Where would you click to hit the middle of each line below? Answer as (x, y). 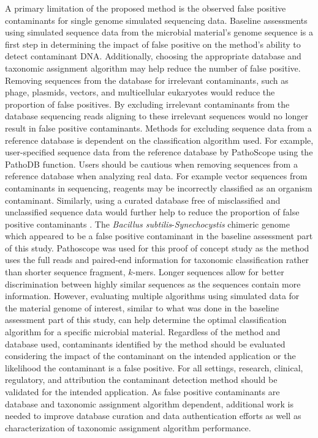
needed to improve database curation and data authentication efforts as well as (153, 416)
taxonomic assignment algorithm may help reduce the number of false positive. (153, 68)
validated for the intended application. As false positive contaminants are (142, 392)
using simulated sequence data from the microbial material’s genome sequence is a (159, 32)
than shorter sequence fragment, (65, 272)
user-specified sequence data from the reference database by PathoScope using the (159, 152)
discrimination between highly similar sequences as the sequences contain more (153, 284)
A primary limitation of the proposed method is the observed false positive (146, 8)
